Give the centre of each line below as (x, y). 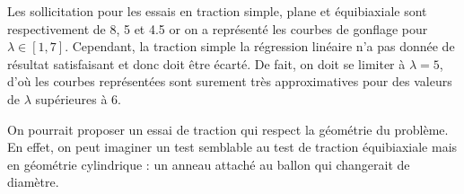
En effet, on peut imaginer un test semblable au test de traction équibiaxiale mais (232, 147)
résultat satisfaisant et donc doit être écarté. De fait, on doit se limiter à (206, 63)
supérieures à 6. (79, 98)
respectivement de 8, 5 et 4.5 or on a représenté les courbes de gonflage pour (218, 28)
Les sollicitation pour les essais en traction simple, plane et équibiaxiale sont (217, 11)
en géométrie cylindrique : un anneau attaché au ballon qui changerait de (209, 164)
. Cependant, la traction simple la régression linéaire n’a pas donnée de (260, 46)
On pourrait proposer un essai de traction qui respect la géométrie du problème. (228, 129)
